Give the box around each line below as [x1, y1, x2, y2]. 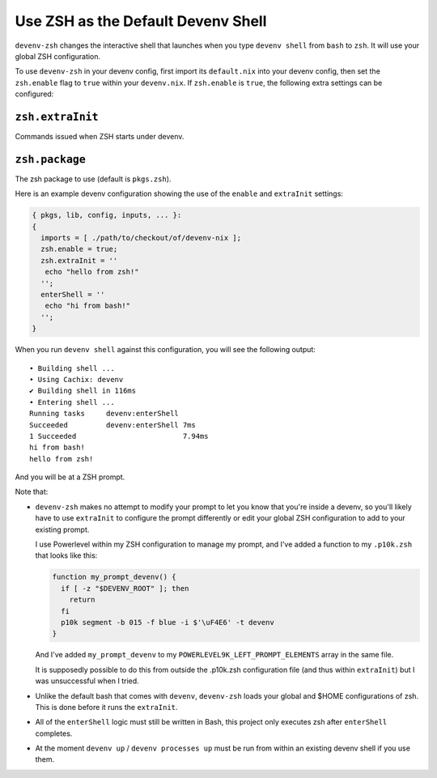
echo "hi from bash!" [45, 301, 131, 311]
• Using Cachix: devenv [29, 375, 124, 384]
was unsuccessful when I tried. [35, 676, 139, 686]
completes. [35, 729, 73, 738]
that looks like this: [35, 551, 98, 560]
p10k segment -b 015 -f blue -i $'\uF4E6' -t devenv [61, 618, 274, 627]
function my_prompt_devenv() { [52, 572, 177, 582]
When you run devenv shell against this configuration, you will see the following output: [15, 345, 316, 355]
